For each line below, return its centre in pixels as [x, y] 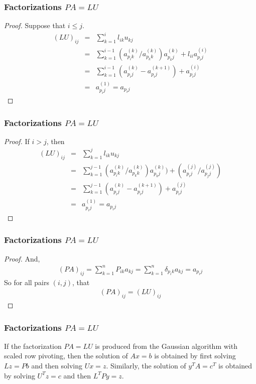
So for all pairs [27, 282]
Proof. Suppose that [35, 25]
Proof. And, [22, 258]
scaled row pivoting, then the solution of [66, 356]
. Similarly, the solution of [146, 366]
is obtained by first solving [195, 356]
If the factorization [33, 346]
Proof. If [17, 141]
